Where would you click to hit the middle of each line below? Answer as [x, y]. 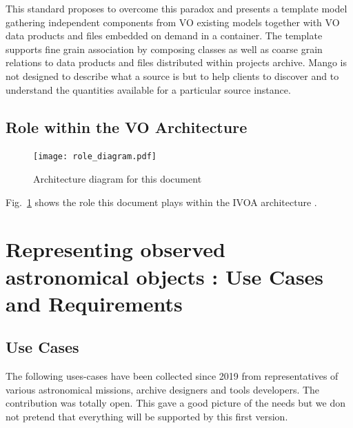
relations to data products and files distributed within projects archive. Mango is [176, 62]
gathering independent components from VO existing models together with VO [173, 22]
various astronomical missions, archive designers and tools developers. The [163, 389]
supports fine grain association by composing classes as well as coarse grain [164, 49]
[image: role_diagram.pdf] [95, 157]
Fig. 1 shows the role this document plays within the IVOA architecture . [161, 202]
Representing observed [115, 249]
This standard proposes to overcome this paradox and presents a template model [176, 8]
